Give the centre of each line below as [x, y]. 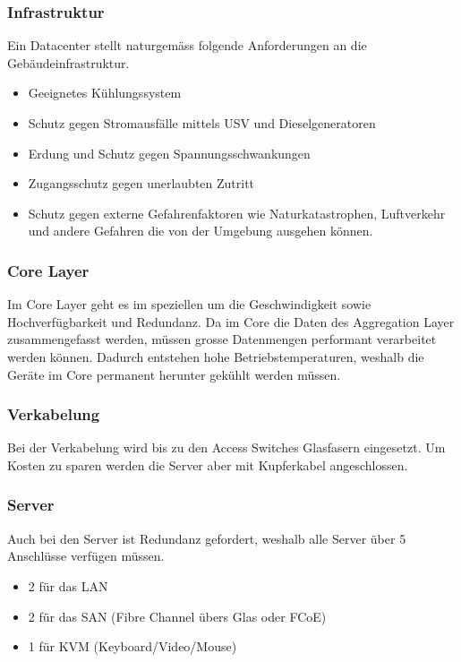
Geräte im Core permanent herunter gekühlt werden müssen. [174, 374]
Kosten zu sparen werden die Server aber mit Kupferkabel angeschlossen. [208, 464]
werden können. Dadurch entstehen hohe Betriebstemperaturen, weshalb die [216, 356]
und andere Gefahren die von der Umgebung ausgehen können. [201, 231]
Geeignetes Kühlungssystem [105, 93]
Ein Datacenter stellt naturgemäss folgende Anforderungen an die [187, 45]
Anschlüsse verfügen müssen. [86, 556]
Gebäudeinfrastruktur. [68, 62]
